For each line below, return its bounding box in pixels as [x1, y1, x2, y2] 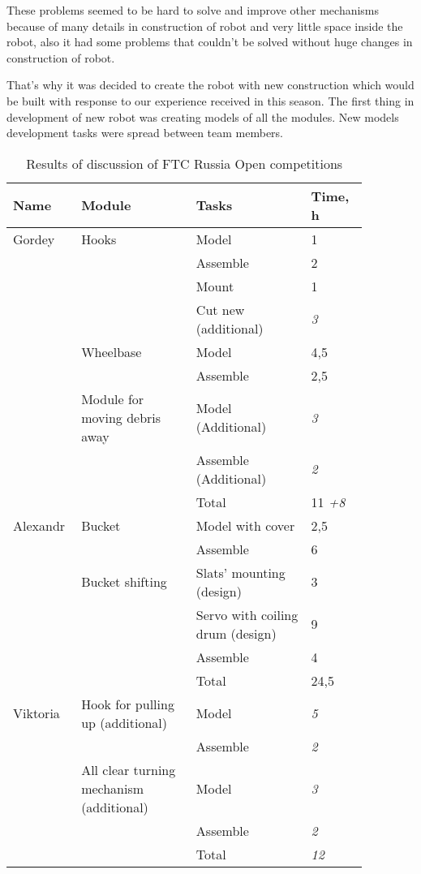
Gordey [13, 229, 55, 248]
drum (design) [195, 623, 277, 643]
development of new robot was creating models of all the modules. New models [6, 108, 399, 125]
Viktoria [13, 704, 60, 723]
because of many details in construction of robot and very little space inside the [6, 17, 403, 34]
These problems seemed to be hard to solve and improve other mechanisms [6, 2, 380, 18]
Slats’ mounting [195, 562, 286, 582]
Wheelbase [81, 342, 142, 361]
